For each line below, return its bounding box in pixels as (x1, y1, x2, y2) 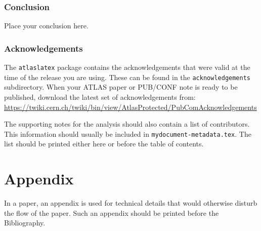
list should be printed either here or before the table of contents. (4, 138, 204, 149)
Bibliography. (4, 217, 46, 228)
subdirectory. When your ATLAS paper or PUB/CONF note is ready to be (4, 82, 238, 92)
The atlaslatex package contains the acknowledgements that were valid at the (4, 62, 250, 72)
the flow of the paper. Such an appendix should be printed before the (4, 207, 219, 218)
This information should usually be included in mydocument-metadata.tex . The (4, 128, 251, 139)
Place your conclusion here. (4, 20, 89, 31)
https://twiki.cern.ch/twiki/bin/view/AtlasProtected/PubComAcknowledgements (4, 101, 257, 112)
